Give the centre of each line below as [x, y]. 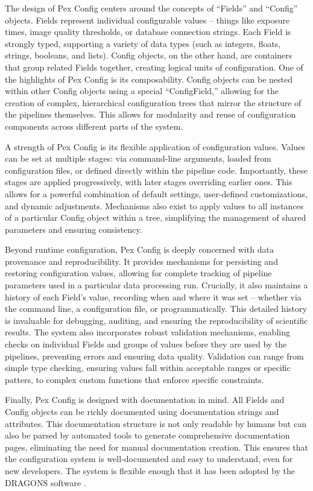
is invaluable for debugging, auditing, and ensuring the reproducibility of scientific [156, 320]
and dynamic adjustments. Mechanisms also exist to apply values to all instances [154, 205]
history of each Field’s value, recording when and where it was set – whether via [153, 296]
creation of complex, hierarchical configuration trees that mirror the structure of [153, 102]
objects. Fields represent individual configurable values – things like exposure [147, 20]
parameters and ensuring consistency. [74, 229]
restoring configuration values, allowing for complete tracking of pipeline [138, 273]
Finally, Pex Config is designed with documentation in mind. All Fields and [145, 400]
